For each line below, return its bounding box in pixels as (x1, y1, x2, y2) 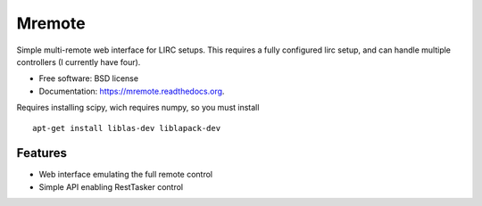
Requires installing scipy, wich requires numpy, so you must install (16, 103, 260, 113)
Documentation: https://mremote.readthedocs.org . (38, 86, 225, 96)
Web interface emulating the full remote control (38, 169, 213, 180)
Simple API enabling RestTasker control (38, 181, 183, 192)
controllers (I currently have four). (16, 56, 141, 67)
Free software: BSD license (38, 73, 138, 84)
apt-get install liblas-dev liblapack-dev (32, 123, 221, 133)
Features (16, 145, 67, 161)
